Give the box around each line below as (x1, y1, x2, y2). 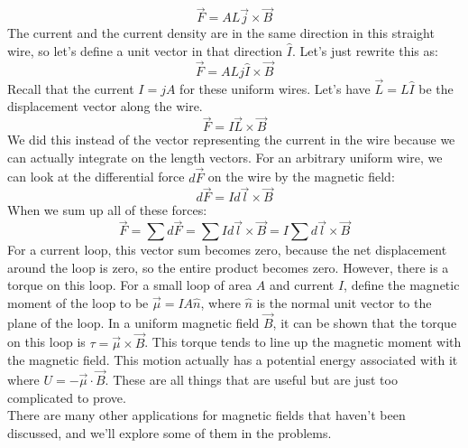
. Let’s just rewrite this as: (292, 41, 438, 60)
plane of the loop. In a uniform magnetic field (7, 313, 260, 331)
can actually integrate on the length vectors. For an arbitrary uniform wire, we (7, 147, 443, 166)
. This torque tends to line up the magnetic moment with (144, 332, 462, 351)
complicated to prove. (7, 387, 126, 406)
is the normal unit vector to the (256, 294, 432, 313)
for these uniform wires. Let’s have (179, 79, 371, 98)
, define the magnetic (344, 275, 460, 294)
